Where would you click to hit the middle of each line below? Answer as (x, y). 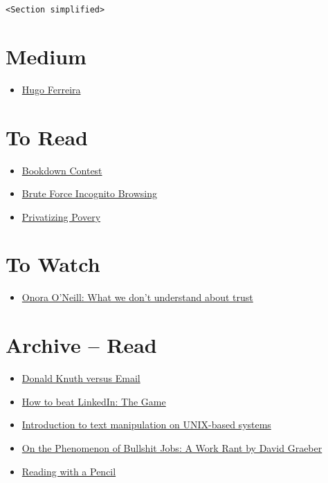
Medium (46, 56)
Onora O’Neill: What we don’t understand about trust (137, 297)
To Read (47, 137)
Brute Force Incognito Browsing (90, 193)
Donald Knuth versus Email (81, 378)
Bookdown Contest (62, 170)
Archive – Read (81, 345)
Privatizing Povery (61, 216)
